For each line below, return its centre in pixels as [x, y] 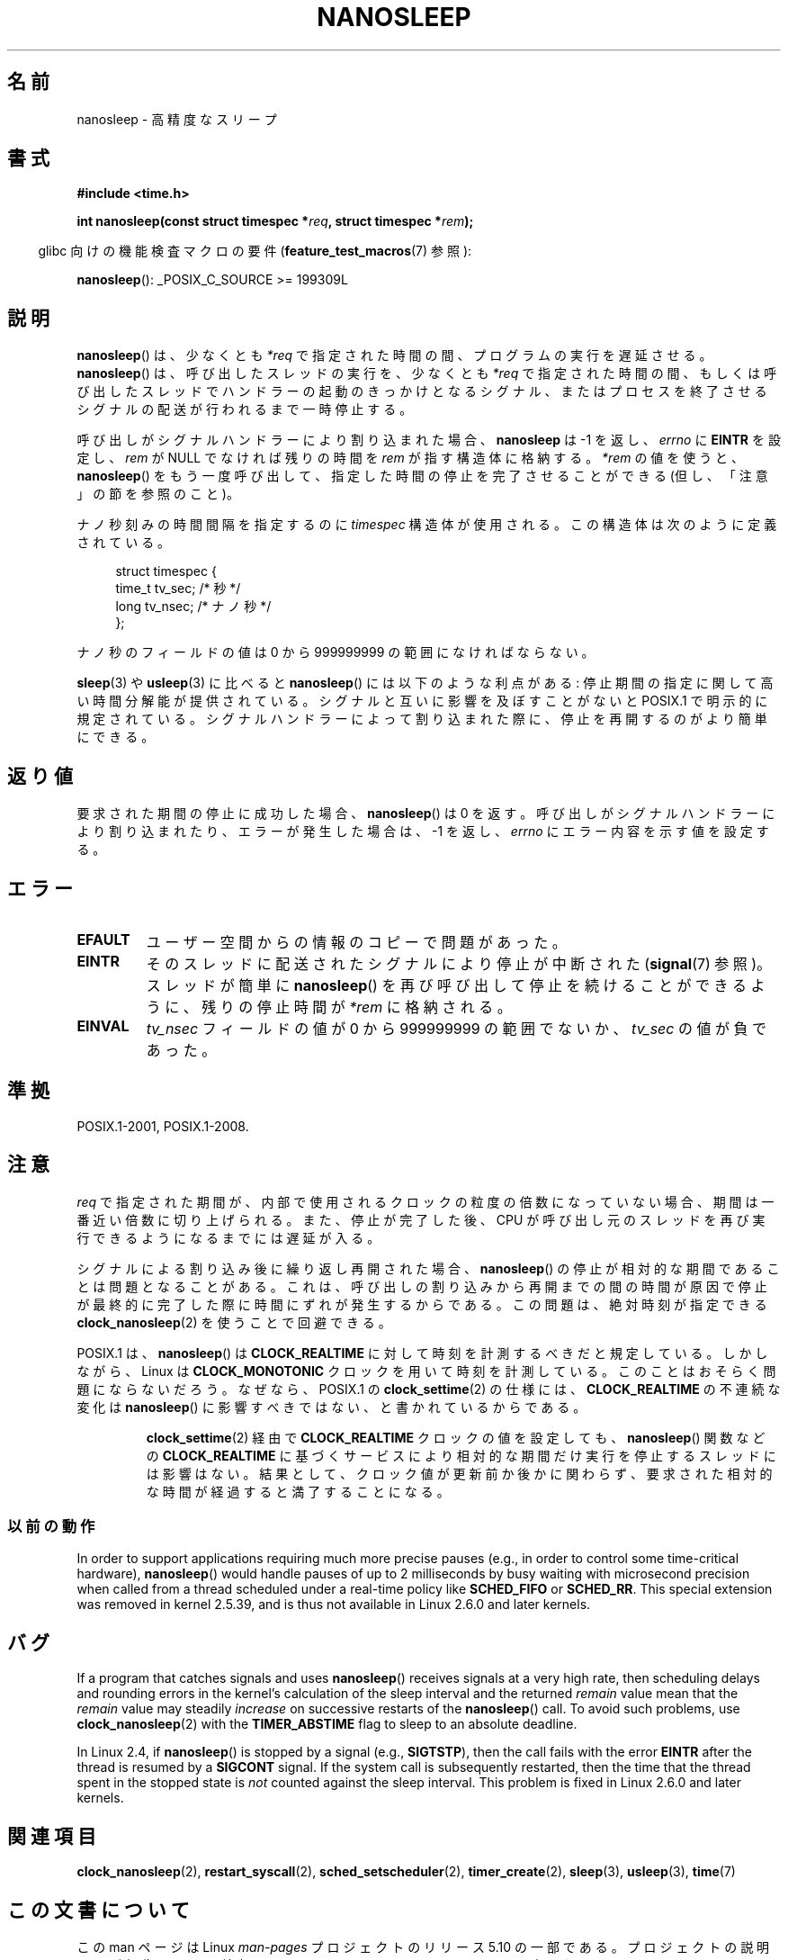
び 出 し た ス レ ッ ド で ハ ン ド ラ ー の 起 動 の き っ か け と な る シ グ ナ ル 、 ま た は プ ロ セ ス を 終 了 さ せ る [422, 391]
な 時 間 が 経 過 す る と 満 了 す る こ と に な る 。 [298, 1491]
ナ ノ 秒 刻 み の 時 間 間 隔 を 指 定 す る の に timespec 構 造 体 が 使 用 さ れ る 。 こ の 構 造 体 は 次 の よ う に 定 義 [427, 525]
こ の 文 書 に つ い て [98, 1910]
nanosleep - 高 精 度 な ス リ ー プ [177, 119]
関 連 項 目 [52, 1836]
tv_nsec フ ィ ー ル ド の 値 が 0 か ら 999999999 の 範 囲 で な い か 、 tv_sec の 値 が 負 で [456, 1028]
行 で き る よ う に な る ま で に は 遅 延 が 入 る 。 [228, 1237]
